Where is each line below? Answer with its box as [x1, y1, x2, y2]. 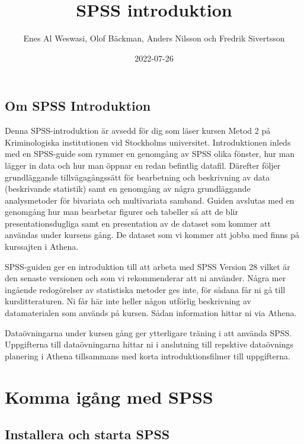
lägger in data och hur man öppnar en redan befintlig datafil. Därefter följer [5, 159, 281, 171]
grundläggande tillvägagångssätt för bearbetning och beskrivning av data [5, 170, 270, 183]
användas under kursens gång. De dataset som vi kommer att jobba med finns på [5, 229, 299, 241]
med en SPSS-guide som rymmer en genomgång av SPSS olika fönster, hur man [5, 147, 295, 160]
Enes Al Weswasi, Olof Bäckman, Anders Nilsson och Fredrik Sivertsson [23, 32, 285, 44]
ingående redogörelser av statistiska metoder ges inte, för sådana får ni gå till [5, 283, 286, 295]
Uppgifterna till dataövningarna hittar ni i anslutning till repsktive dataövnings [5, 338, 294, 350]
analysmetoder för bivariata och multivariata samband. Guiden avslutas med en [5, 194, 295, 206]
